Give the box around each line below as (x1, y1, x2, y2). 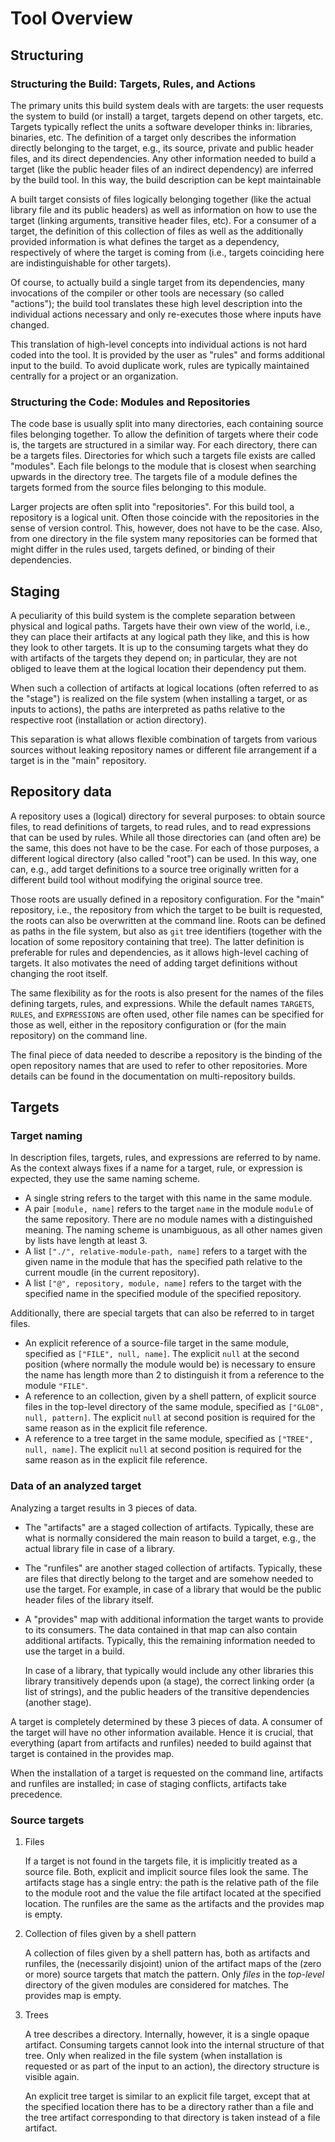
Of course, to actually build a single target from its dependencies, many (10, 276, 305, 288)
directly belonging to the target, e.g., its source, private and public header (10, 142, 315, 154)
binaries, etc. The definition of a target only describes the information (10, 131, 297, 143)
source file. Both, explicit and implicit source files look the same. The (24, 1866, 309, 1878)
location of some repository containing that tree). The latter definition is (10, 935, 305, 947)
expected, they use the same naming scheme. (10, 1173, 201, 1185)
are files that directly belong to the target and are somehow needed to (24, 1572, 314, 1584)
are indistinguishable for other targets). (10, 257, 172, 269)
